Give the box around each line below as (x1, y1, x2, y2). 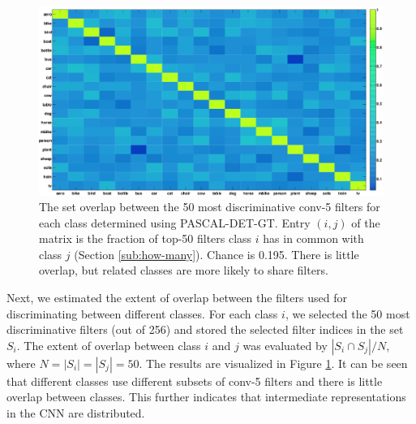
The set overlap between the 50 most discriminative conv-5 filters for (39, 198, 380, 215)
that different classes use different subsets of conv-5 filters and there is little (6, 372, 383, 389)
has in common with (263, 230, 364, 247)
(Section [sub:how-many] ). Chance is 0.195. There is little (74, 245, 359, 262)
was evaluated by (242, 336, 328, 353)
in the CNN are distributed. (6, 405, 145, 422)
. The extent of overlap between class (16, 336, 201, 353)
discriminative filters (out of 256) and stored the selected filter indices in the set (6, 321, 404, 338)
